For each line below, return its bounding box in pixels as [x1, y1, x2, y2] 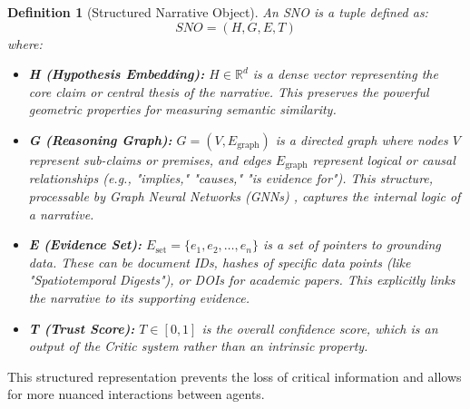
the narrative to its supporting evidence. [28, 287, 250, 307]
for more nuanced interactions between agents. [7, 385, 265, 404]
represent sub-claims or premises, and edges [28, 150, 271, 169]
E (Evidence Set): [28, 235, 142, 254]
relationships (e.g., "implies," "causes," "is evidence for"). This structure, [28, 169, 434, 188]
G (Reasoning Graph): [28, 130, 172, 149]
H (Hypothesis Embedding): [28, 64, 205, 83]
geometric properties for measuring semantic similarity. [28, 100, 337, 119]
